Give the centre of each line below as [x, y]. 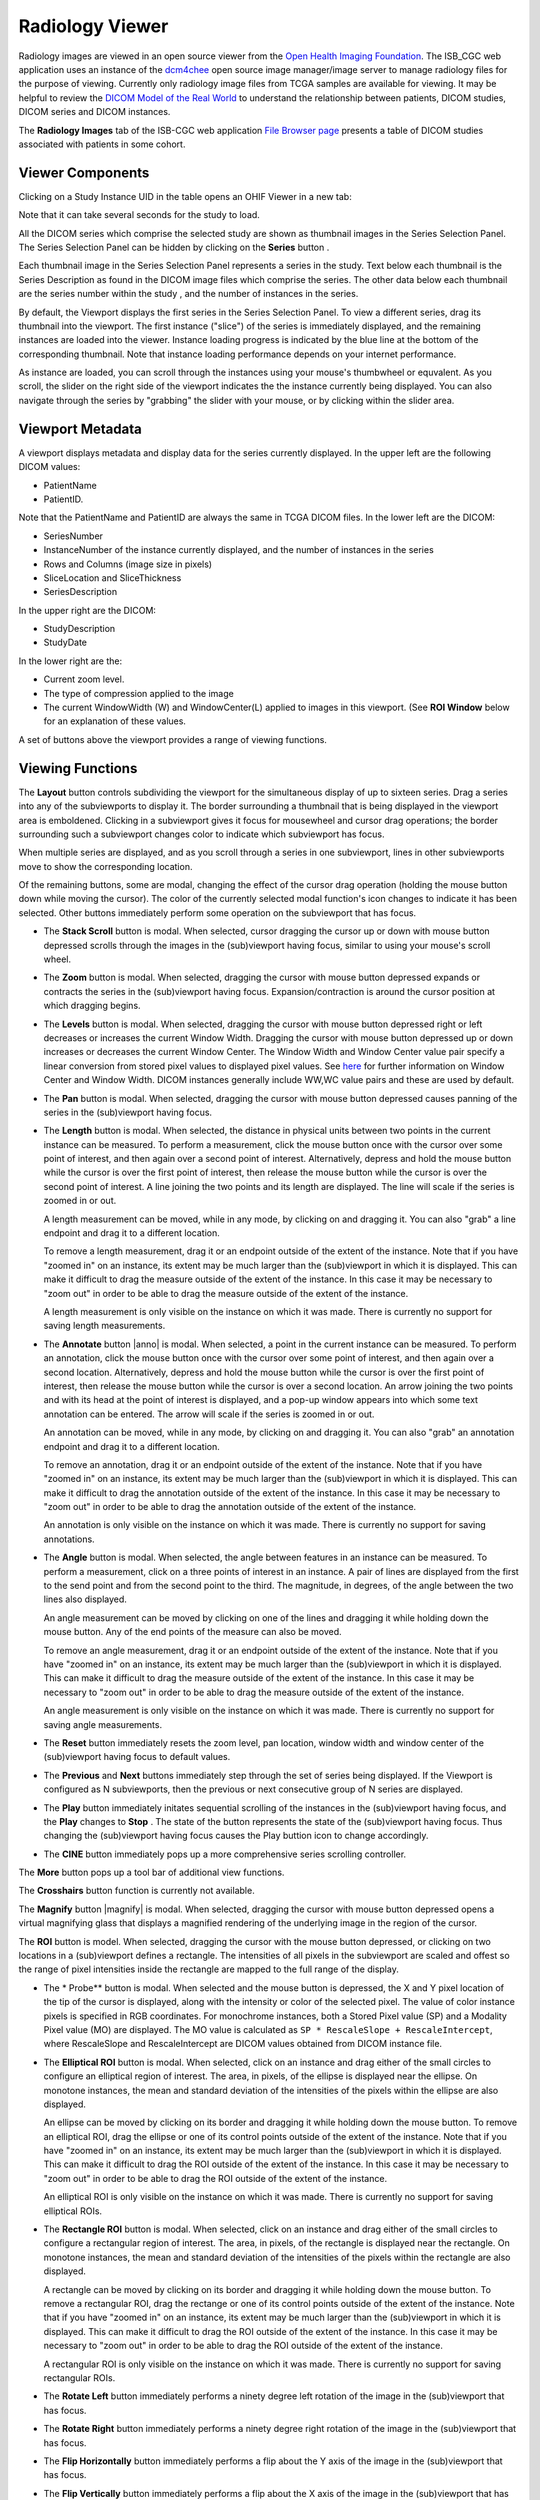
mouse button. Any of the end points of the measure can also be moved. [192, 1632]
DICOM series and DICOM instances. [94, 112]
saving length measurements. [104, 1326]
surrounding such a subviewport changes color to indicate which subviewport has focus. [201, 834]
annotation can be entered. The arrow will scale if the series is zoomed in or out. [209, 1414]
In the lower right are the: [70, 661]
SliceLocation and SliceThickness [112, 577]
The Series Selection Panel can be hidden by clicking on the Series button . [174, 247]
